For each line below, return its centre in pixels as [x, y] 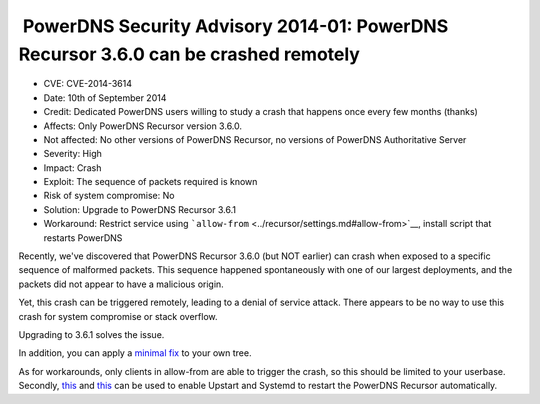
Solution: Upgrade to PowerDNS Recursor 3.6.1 [140, 209]
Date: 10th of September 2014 [105, 97]
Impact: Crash [72, 167]
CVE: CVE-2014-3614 [87, 84]
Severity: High [72, 154]
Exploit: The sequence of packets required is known [150, 182]
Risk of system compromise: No [109, 196]
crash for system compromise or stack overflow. [118, 316]
